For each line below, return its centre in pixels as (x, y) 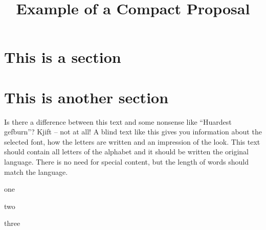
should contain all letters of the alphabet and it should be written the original (126, 152)
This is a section (63, 57)
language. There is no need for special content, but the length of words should (126, 162)
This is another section (86, 97)
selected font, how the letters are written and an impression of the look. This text (132, 141)
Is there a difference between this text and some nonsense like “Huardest (118, 121)
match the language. (36, 171)
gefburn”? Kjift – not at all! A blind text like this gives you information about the (133, 132)
